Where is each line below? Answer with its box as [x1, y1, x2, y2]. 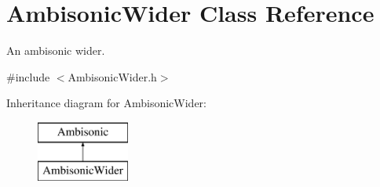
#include [6, 68, 50, 85]
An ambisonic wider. [6, 42, 105, 59]
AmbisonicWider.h [68, 68, 157, 85]
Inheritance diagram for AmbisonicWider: [6, 95, 206, 111]
